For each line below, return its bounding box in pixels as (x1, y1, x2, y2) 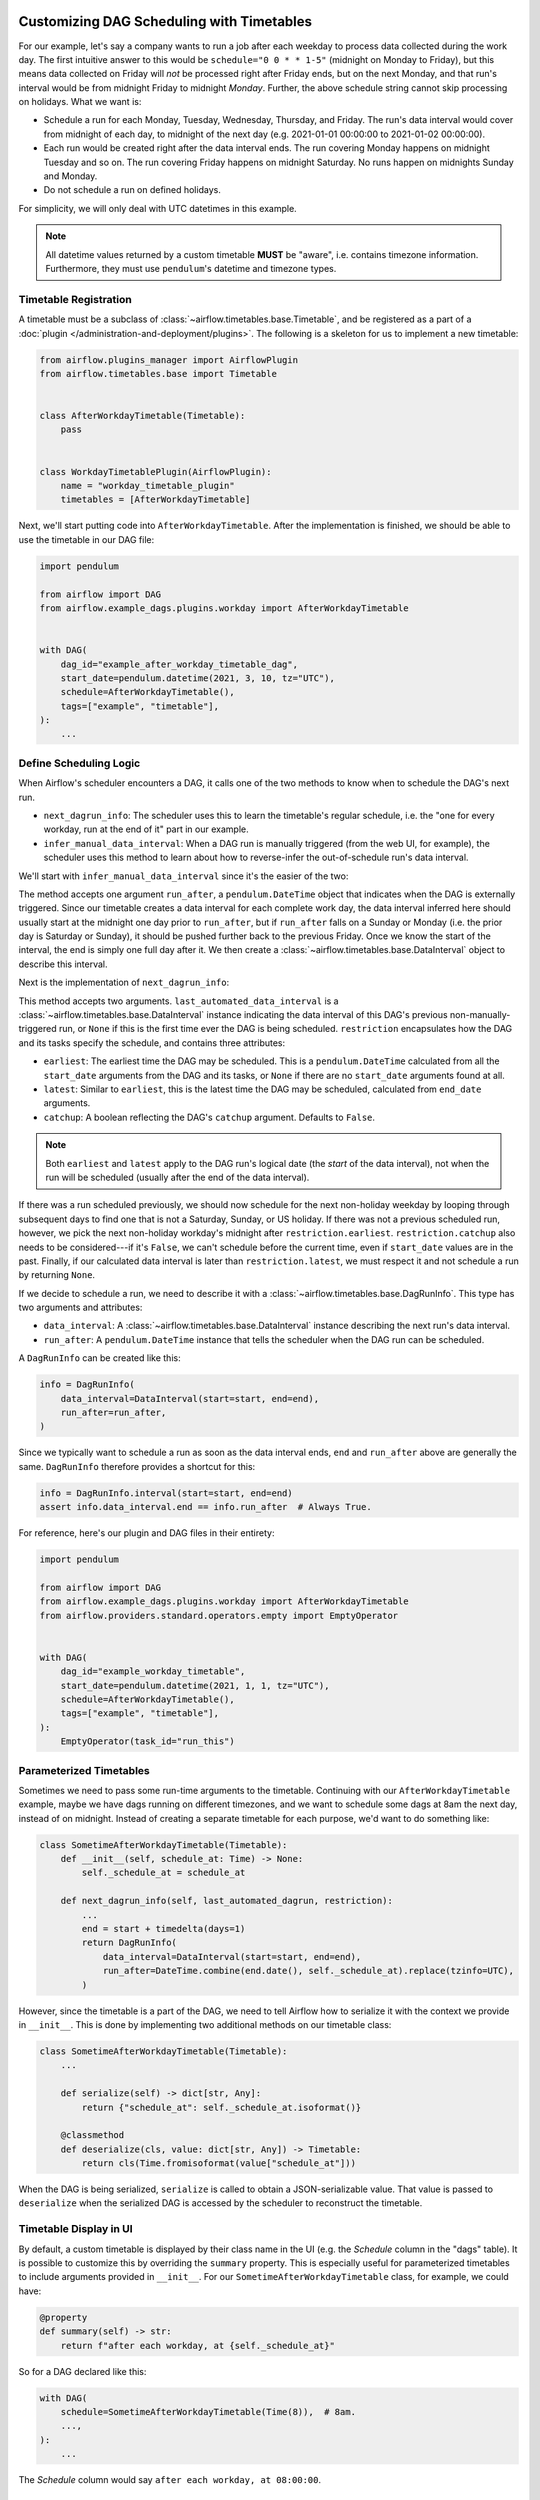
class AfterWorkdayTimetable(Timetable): (39, 410, 246, 422)
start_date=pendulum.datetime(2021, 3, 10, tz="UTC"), (60, 672, 335, 684)
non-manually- (450, 1009, 511, 1021)
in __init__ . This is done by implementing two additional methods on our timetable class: (18, 2018, 392, 2030)
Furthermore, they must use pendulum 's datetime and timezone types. (45, 262, 337, 274)
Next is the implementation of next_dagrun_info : (18, 976, 230, 989)
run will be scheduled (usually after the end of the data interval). (45, 1171, 310, 1183)
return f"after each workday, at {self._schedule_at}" (60, 2340, 335, 2351)
